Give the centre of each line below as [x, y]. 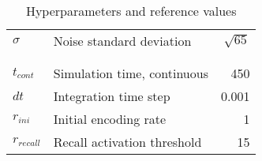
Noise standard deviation [122, 41]
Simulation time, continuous [131, 73]
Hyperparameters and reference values [131, 11]
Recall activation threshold [127, 142]
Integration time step [112, 96]
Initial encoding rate [110, 119]
